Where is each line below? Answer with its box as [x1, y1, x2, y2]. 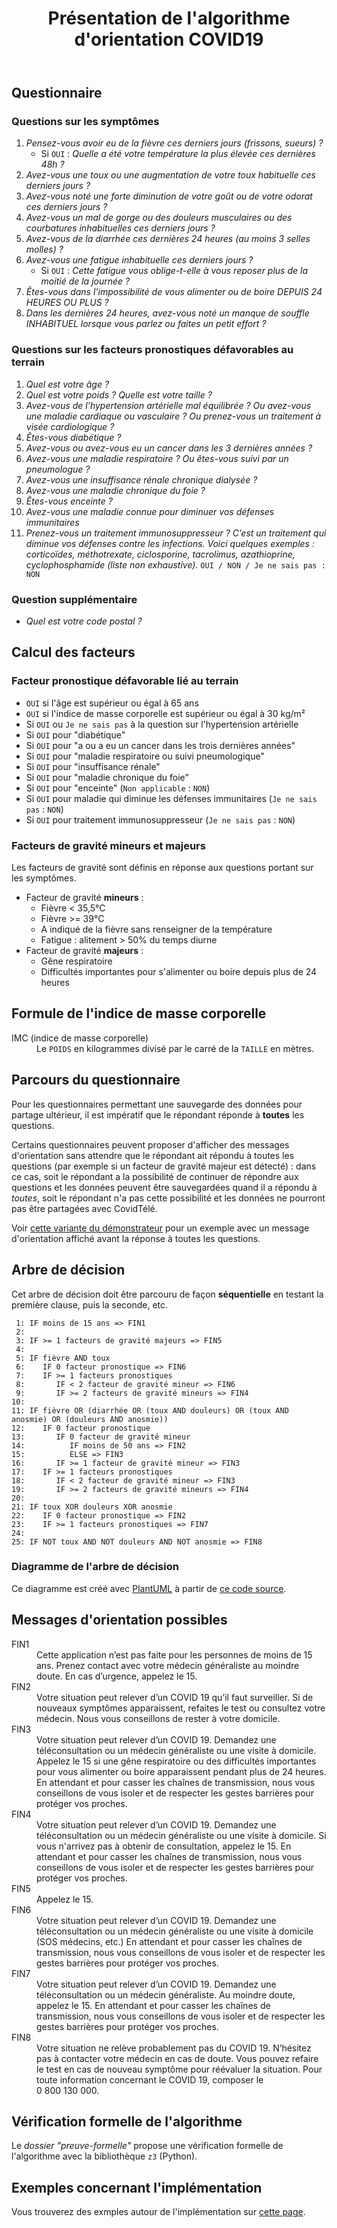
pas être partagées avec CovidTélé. [11, 1202, 158, 1214]
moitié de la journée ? [40, 275, 131, 287]
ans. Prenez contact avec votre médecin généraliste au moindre [36, 1659, 300, 1671]
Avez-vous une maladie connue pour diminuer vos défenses [25, 505, 275, 517]
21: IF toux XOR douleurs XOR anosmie [11, 1502, 173, 1512]
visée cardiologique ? [25, 420, 115, 432]
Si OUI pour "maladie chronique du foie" [25, 771, 190, 783]
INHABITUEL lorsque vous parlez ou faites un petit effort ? [25, 318, 267, 330]
